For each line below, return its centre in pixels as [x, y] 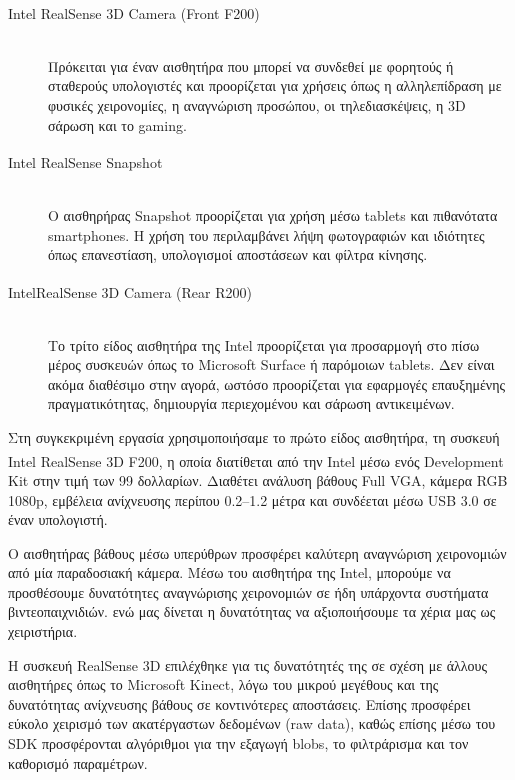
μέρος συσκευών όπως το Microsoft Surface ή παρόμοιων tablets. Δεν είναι [271, 364]
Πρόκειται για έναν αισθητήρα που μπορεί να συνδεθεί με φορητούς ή [251, 65]
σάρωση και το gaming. [117, 124]
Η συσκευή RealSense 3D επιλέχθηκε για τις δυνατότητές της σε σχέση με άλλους [248, 664]
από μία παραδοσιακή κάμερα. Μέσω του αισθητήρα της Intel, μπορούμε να [229, 572]
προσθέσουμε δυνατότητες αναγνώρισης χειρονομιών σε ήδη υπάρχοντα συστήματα [248, 591]
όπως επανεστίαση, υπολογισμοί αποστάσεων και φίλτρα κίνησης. [238, 254]
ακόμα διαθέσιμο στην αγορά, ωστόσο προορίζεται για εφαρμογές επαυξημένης [277, 383]
